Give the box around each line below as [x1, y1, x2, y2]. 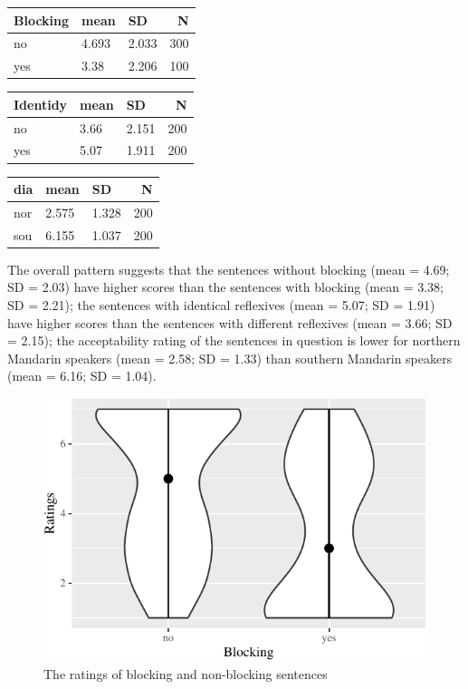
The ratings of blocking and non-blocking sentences [43, 665, 328, 683]
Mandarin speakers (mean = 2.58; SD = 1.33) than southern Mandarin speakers [7, 348, 453, 367]
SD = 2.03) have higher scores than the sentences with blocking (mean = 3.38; [7, 277, 444, 296]
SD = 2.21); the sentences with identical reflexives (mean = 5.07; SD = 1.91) [7, 296, 435, 315]
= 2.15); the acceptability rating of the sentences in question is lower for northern [7, 331, 461, 350]
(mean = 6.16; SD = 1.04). [7, 366, 157, 385]
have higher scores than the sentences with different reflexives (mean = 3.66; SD [7, 313, 453, 332]
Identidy [14, 94, 68, 113]
